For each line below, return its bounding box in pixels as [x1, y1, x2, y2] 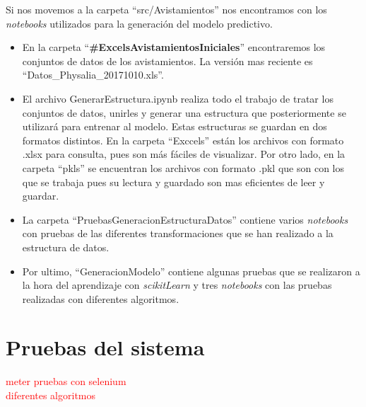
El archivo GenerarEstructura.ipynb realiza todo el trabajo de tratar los [22, 91, 333, 105]
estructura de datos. [22, 239, 110, 254]
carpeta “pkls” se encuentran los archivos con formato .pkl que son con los [22, 160, 344, 175]
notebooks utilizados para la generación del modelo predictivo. [6, 16, 273, 30]
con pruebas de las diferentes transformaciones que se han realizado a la [22, 226, 333, 241]
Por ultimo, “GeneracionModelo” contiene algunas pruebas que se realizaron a [22, 263, 360, 278]
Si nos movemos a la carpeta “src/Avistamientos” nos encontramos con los [6, 2, 327, 16]
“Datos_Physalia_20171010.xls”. [22, 67, 164, 82]
